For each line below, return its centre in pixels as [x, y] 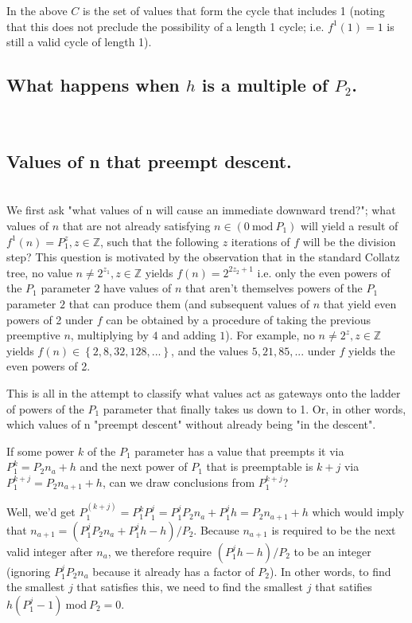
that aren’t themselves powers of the [274, 288]
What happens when [93, 85]
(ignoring [29, 571]
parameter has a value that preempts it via [239, 451]
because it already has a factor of [173, 571]
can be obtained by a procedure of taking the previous [238, 319]
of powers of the [45, 408]
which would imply [358, 512]
